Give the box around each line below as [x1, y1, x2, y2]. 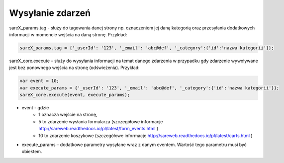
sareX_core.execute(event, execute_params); [19, 92, 130, 98]
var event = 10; [19, 78, 60, 84]
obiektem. [21, 149, 42, 155]
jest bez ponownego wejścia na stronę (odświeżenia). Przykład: [9, 65, 140, 71]
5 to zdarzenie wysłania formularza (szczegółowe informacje [38, 118, 163, 124]
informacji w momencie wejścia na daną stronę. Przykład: [9, 31, 127, 37]
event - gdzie [21, 105, 49, 111]
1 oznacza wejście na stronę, [38, 112, 97, 118]
